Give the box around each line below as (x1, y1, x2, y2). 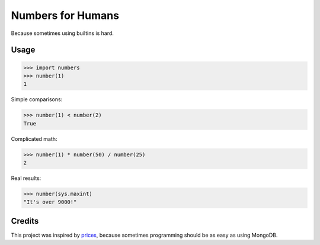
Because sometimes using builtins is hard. (11, 30, 114, 37)
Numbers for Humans (11, 9, 120, 22)
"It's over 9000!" (23, 199, 77, 205)
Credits (11, 216, 39, 226)
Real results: (11, 175, 41, 182)
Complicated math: (11, 135, 57, 142)
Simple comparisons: (11, 96, 63, 103)
